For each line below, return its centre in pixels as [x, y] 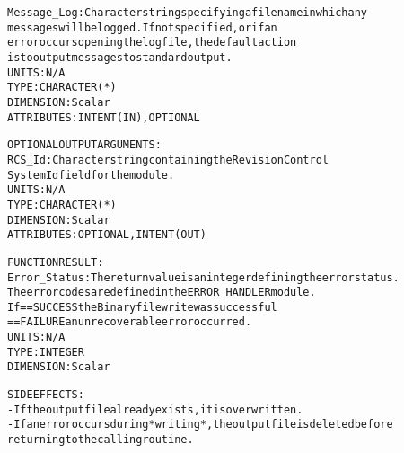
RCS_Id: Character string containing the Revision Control [168, 160]
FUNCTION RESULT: [56, 262]
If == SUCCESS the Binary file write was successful [142, 307]
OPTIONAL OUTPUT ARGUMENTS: [84, 145]
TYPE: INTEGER [46, 352]
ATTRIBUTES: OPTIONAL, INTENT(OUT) [107, 235]
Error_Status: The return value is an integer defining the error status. [203, 277]
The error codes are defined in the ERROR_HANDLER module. [162, 293]
